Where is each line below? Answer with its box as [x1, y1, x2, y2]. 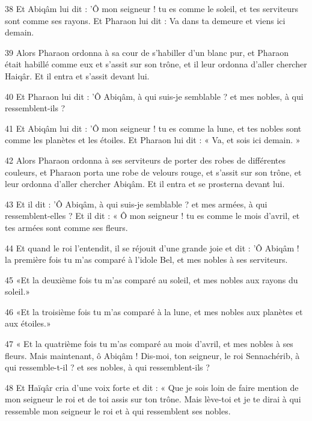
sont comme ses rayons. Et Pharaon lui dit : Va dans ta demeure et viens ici [5, 14, 286, 26]
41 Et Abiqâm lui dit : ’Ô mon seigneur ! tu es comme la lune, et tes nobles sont [5, 121, 302, 134]
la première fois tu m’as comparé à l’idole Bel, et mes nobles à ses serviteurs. [5, 253, 288, 266]
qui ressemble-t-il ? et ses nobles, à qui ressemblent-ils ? [5, 361, 210, 373]
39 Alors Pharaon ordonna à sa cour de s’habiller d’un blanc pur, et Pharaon [5, 46, 289, 58]
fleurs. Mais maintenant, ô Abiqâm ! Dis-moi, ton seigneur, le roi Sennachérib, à [5, 349, 300, 361]
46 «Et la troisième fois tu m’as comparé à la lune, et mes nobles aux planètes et [5, 305, 303, 318]
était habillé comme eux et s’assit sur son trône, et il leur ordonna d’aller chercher [5, 58, 307, 70]
